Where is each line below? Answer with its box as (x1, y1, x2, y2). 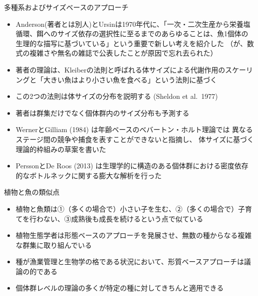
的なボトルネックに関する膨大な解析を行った (15, 170, 162, 180)
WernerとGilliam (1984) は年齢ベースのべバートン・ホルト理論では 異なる (15, 124, 253, 135)
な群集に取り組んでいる (15, 239, 92, 250)
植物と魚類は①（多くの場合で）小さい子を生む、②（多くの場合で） (15, 203, 238, 214)
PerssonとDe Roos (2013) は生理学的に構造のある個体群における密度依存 (15, 160, 249, 171)
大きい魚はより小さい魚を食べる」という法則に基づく (43, 74, 217, 84)
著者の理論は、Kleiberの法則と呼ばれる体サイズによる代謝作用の (15, 64, 225, 74)
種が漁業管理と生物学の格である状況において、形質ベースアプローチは (15, 256, 244, 267)
